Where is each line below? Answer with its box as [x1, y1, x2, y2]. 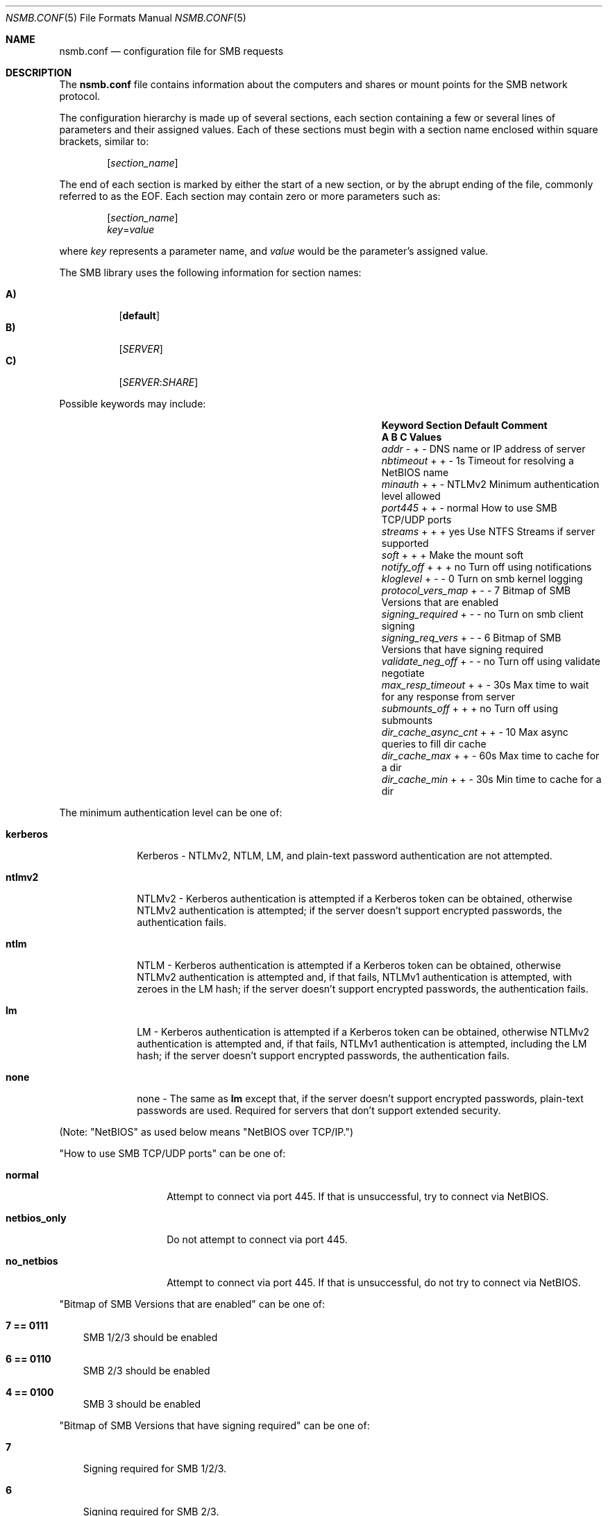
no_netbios [6, 1255, 58, 1267]
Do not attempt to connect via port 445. [167, 1233, 348, 1245]
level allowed [381, 490, 441, 502]
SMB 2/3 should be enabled [83, 1365, 210, 1376]
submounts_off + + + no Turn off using [381, 702, 558, 714]
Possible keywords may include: [59, 398, 206, 410]
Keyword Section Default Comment [381, 419, 548, 431]
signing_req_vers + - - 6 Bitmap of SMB [381, 632, 561, 643]
